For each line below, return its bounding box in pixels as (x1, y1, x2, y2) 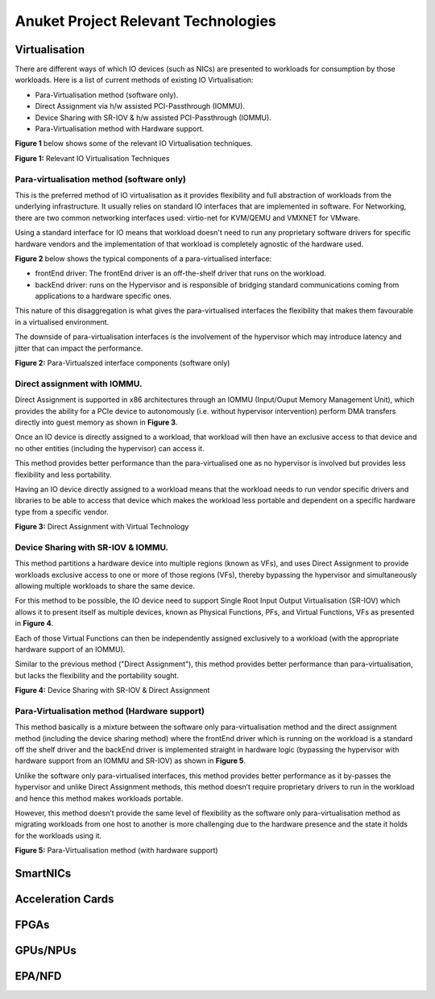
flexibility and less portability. (14, 470, 112, 479)
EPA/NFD (14, 969, 62, 983)
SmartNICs (14, 866, 72, 880)
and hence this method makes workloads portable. (14, 794, 184, 803)
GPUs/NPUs (14, 943, 77, 958)
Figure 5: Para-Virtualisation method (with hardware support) (14, 846, 218, 856)
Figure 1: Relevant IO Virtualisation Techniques (14, 153, 170, 163)
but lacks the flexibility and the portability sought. (14, 670, 179, 680)
